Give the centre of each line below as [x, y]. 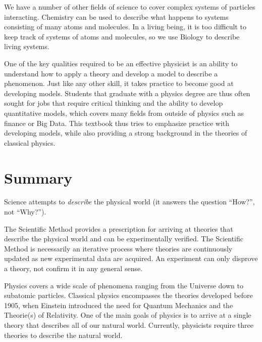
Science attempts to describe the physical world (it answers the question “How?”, [129, 202]
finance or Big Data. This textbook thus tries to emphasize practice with [117, 123]
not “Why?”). [25, 212]
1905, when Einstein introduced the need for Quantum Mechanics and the [119, 305]
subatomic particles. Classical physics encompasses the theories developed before [128, 295]
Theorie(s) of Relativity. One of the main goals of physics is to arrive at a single [128, 315]
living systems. [27, 46]
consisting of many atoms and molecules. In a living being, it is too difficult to [125, 27]
